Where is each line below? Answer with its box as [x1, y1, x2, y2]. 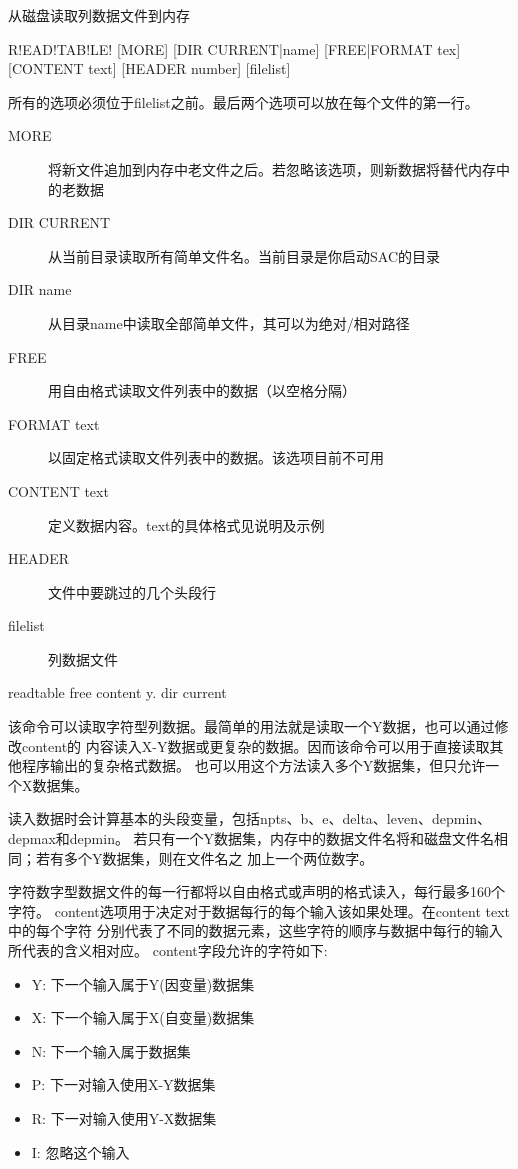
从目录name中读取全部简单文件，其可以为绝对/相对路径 [48, 312, 410, 333]
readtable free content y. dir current [8, 682, 227, 703]
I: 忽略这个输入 [31, 1141, 130, 1162]
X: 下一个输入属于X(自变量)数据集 [31, 1007, 255, 1028]
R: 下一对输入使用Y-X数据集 [31, 1107, 217, 1128]
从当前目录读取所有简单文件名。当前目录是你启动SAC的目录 [48, 245, 440, 266]
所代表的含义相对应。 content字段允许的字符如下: [8, 940, 328, 960]
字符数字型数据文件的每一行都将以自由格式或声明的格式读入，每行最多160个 [8, 881, 505, 902]
